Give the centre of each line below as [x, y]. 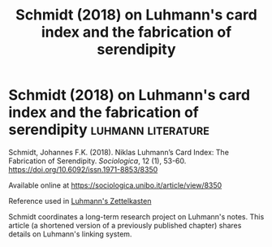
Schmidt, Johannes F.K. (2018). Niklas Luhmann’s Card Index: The [119, 152]
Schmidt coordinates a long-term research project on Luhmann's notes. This [136, 216]
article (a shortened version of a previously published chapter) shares [125, 225]
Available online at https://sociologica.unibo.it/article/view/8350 [115, 185]
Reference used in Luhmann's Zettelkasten [80, 201]
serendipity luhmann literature [109, 130]
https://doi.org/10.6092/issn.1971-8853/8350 [83, 169]
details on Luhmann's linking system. [70, 234]
